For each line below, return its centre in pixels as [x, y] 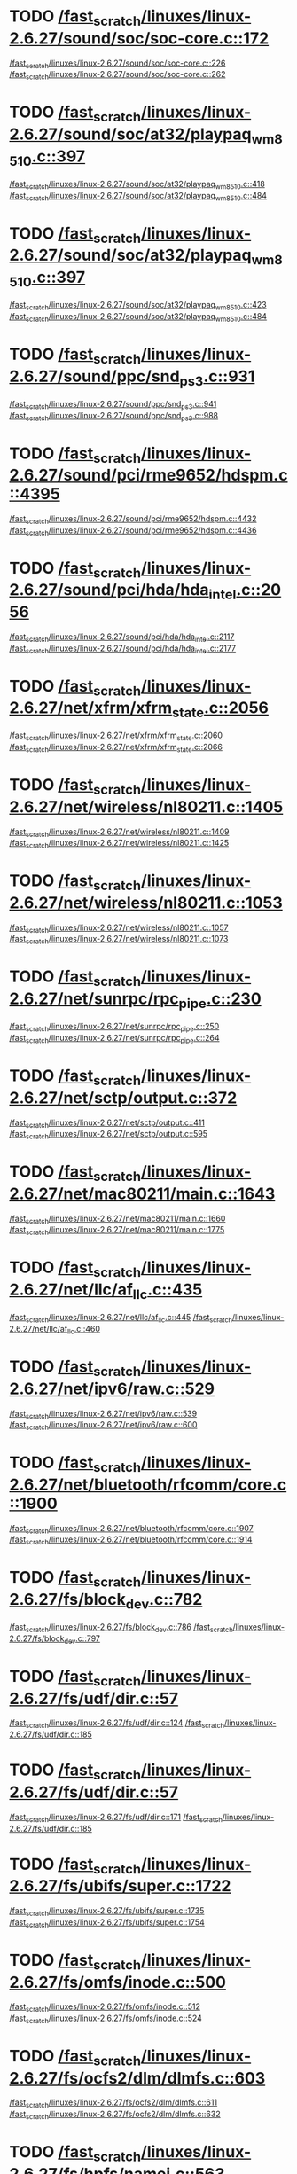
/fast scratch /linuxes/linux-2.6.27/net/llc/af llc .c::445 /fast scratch [121, 1318]
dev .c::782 [164, 1601]
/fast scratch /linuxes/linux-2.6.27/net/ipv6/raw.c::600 [103, 1426]
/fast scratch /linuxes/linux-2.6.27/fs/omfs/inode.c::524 [106, 2019]
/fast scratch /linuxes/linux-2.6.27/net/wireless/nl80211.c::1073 [119, 940]
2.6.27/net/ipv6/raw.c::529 [112, 1388]
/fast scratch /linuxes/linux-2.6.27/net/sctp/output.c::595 [109, 1135]
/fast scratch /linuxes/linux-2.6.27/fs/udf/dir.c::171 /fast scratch [116, 1818]
